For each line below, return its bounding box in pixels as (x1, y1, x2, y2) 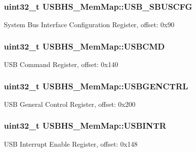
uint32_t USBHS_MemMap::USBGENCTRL (4, 80, 188, 92)
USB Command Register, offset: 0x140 (4, 59, 118, 69)
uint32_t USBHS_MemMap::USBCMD (4, 40, 165, 52)
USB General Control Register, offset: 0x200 (4, 99, 136, 109)
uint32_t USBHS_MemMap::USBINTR (4, 119, 166, 132)
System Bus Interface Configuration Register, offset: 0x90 (4, 19, 175, 30)
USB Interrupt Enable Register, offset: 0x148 (4, 138, 138, 149)
